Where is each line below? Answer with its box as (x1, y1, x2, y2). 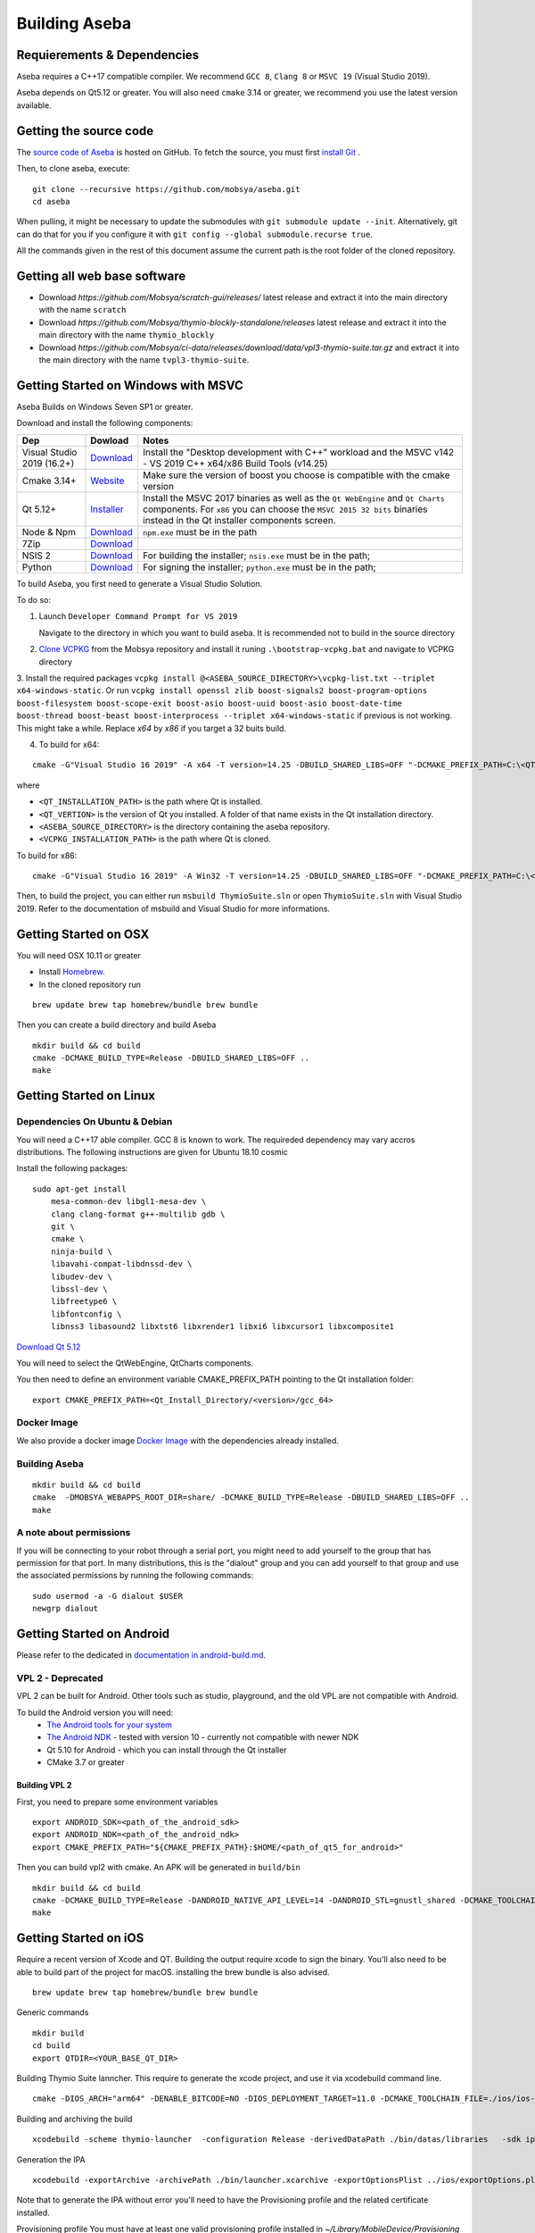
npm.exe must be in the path (143, 525, 258, 538)
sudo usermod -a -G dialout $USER (32, 1591, 183, 1601)
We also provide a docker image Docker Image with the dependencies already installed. (16, 1434, 339, 1446)
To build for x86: (16, 849, 78, 861)
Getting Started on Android (16, 1627, 170, 1642)
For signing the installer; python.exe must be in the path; (143, 561, 376, 573)
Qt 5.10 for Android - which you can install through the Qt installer (46, 1744, 287, 1755)
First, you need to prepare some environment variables (16, 1796, 218, 1807)
